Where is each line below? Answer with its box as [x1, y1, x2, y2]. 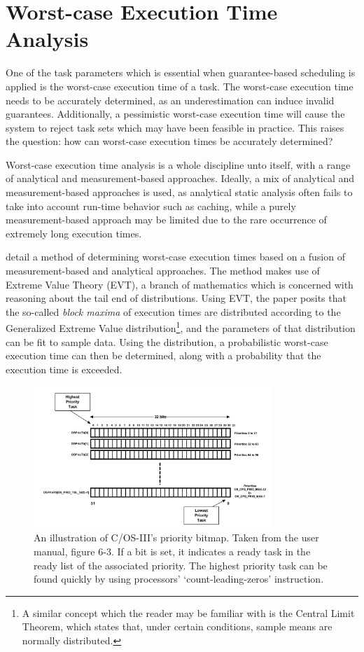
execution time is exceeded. [6, 361, 122, 376]
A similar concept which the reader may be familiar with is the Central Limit [22, 605, 355, 620]
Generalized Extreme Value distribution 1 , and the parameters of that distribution [6, 319, 356, 335]
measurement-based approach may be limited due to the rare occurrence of [6, 212, 327, 227]
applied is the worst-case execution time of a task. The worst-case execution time [6, 78, 353, 93]
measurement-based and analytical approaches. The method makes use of [6, 263, 320, 278]
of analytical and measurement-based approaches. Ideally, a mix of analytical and [6, 171, 355, 186]
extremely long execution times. [6, 226, 142, 240]
